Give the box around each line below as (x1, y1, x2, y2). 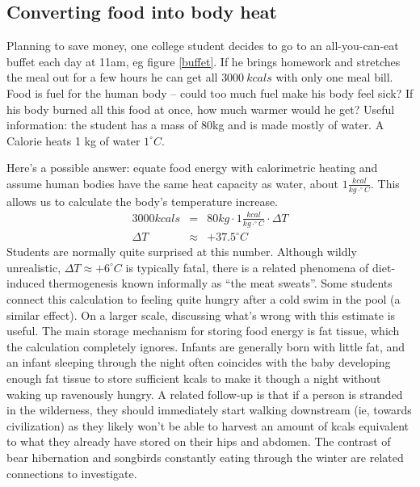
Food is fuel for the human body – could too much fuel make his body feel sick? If (6, 84, 414, 101)
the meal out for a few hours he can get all (6, 69, 218, 86)
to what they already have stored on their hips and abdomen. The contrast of (6, 433, 391, 450)
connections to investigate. (6, 464, 137, 481)
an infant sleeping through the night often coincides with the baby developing (6, 354, 391, 371)
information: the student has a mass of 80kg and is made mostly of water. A (6, 116, 384, 133)
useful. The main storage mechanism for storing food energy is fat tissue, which (6, 322, 400, 339)
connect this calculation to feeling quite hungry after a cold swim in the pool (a (6, 291, 401, 308)
